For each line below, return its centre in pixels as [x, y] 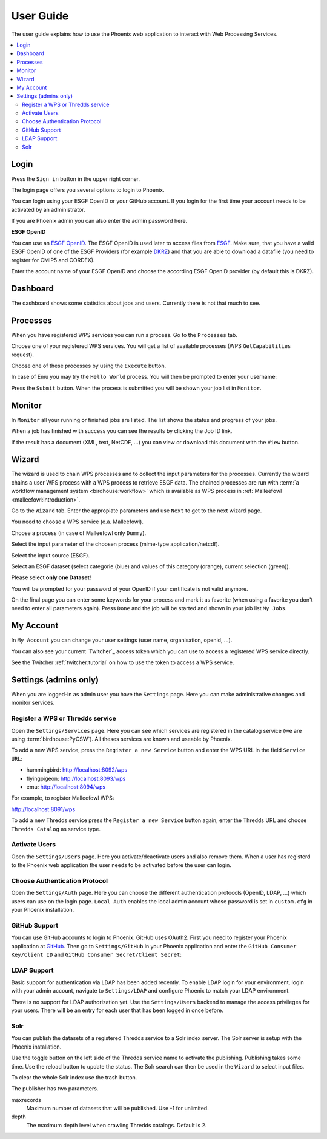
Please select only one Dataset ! [51, 577]
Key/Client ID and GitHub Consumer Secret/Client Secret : [96, 954]
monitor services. [33, 703]
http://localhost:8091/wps [43, 809]
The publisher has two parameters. [55, 1089]
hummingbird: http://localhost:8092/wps [77, 770]
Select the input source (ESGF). [51, 555]
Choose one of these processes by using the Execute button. [89, 366]
